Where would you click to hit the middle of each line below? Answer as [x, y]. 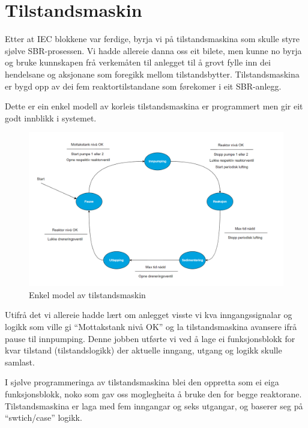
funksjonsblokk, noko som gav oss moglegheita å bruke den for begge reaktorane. [153, 393]
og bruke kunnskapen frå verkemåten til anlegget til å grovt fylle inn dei [138, 62]
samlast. [20, 362]
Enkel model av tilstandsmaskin [87, 294]
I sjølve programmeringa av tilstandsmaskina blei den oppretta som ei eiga [142, 382]
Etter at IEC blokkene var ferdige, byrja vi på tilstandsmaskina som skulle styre [152, 39]
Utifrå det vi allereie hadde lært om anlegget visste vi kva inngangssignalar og [149, 315]
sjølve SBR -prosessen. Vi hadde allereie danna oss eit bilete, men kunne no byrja [153, 50]
